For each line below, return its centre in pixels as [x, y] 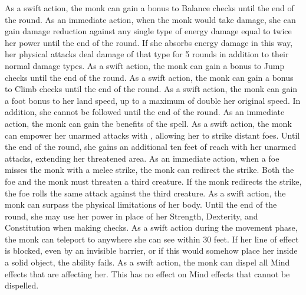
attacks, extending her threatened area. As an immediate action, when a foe [142, 158]
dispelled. [22, 285]
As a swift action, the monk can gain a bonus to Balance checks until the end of [149, 8]
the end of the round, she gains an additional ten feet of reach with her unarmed [151, 147]
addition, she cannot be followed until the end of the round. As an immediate [145, 112]
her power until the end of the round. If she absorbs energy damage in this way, [149, 42]
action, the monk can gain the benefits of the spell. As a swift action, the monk [148, 123]
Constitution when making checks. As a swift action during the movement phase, [151, 227]
